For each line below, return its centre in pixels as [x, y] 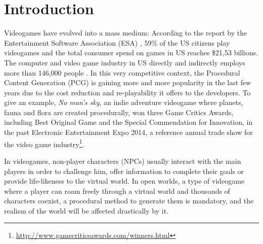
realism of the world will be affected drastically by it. [86, 210]
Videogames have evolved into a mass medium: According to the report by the [126, 33]
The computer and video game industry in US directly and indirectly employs [125, 62]
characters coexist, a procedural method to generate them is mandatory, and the [129, 201]
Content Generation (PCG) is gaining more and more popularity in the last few [128, 82]
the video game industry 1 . [44, 143]
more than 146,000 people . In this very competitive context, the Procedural [122, 72]
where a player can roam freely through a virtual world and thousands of [117, 190]
